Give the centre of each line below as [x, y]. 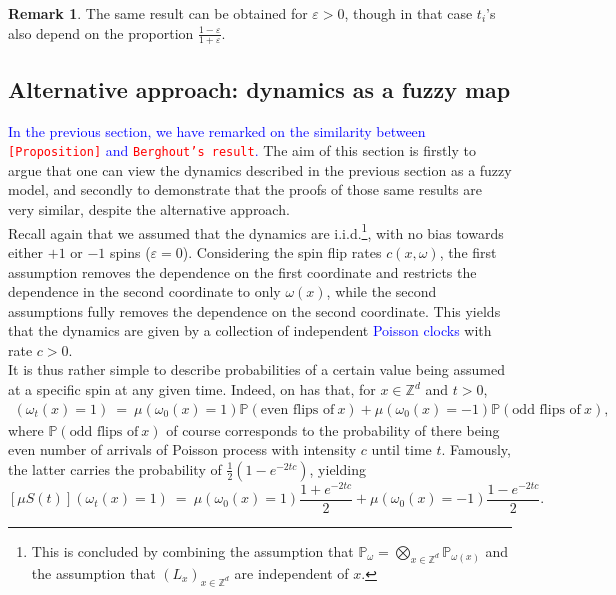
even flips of [297, 409]
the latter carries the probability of [115, 468]
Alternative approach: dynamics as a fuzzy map [259, 88]
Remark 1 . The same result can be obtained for [158, 13]
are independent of [291, 572]
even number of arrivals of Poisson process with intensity [182, 449]
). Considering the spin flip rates [282, 251]
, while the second [381, 291]
